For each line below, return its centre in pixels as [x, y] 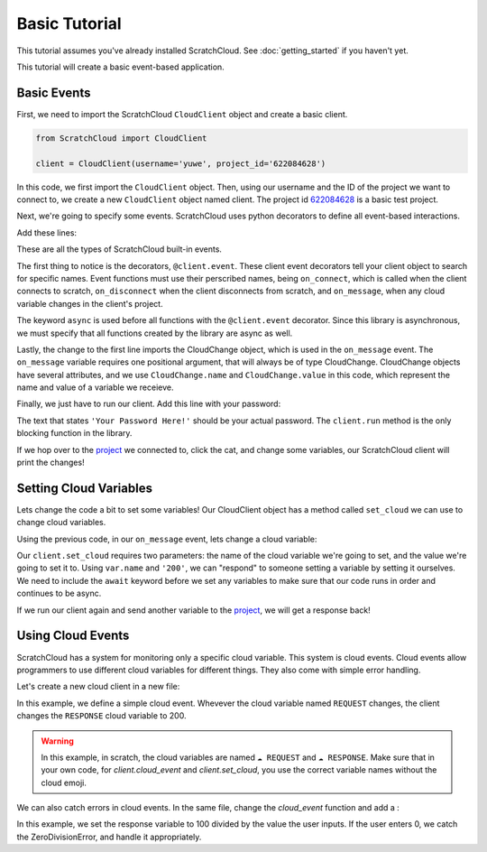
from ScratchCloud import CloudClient [121, 138]
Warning [57, 741]
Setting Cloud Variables [85, 488]
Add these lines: [46, 232]
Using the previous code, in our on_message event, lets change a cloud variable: [167, 539]
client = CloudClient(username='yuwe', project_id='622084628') [181, 163]
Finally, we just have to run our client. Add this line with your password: [149, 404]
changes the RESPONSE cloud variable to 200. [101, 716]
